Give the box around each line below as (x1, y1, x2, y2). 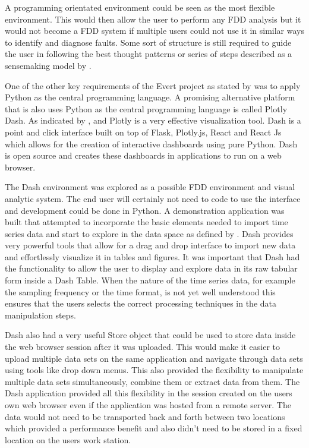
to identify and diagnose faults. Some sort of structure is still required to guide (5, 36, 292, 48)
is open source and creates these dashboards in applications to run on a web (5, 149, 282, 162)
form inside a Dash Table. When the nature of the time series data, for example (5, 274, 295, 286)
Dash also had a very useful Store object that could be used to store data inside (5, 329, 296, 341)
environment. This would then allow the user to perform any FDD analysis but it (5, 12, 301, 25)
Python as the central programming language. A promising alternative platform (5, 91, 295, 103)
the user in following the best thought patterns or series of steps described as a (5, 48, 292, 60)
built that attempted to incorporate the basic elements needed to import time (5, 216, 288, 228)
